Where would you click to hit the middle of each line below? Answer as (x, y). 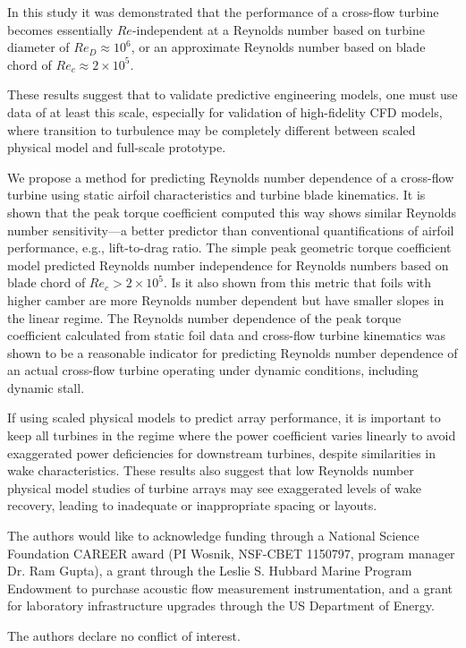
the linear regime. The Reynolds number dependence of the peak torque (204, 317)
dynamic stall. (46, 387)
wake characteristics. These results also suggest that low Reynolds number (211, 470)
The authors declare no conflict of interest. (124, 635)
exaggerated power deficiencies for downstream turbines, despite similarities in (222, 452)
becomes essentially (60, 29)
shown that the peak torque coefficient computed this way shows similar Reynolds (232, 212)
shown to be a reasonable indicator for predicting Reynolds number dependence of (233, 352)
